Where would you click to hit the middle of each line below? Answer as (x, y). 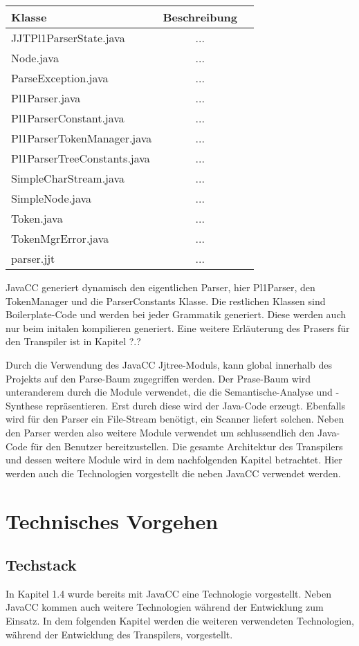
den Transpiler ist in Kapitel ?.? (73, 341)
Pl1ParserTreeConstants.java (81, 158)
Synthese (24, 405)
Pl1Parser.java (46, 98)
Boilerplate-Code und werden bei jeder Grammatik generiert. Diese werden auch (176, 314)
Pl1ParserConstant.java (68, 118)
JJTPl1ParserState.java (68, 38)
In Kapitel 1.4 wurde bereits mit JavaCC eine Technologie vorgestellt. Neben (168, 593)
